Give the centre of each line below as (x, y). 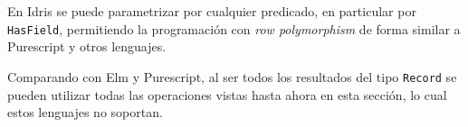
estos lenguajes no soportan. (85, 112)
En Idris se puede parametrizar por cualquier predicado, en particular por (212, 11)
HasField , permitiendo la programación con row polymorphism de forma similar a (234, 28)
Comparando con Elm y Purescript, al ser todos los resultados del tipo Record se (232, 76)
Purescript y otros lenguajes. (87, 46)
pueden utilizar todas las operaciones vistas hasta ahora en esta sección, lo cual (227, 94)
